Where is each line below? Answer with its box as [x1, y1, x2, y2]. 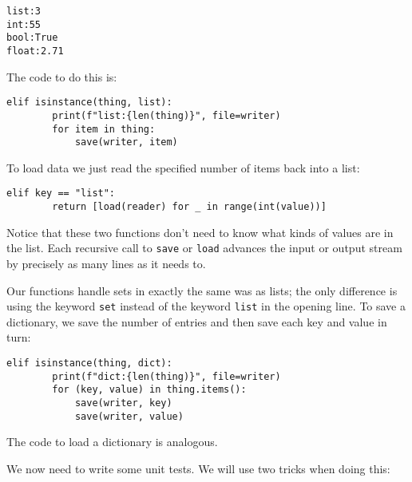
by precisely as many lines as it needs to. [6, 255, 206, 271]
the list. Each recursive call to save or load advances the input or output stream [6, 239, 402, 256]
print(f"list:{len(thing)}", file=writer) [52, 109, 281, 121]
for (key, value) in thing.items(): [52, 384, 247, 396]
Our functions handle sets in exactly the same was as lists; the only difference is [6, 282, 398, 298]
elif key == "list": [6, 188, 116, 200]
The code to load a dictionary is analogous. [6, 433, 218, 450]
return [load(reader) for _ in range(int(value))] [52, 201, 327, 213]
